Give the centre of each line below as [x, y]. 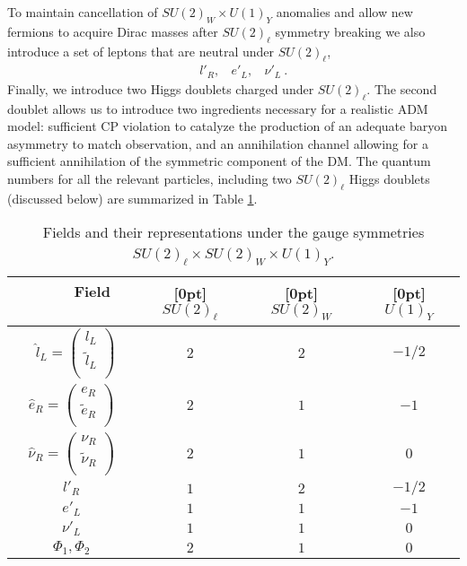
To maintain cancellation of [83, 12]
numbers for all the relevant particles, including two [150, 179]
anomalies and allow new [344, 12]
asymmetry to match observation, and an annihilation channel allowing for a [218, 143]
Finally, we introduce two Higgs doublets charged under [161, 88]
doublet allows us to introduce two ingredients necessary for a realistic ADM [218, 108]
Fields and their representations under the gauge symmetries [233, 232]
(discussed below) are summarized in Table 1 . [132, 198]
